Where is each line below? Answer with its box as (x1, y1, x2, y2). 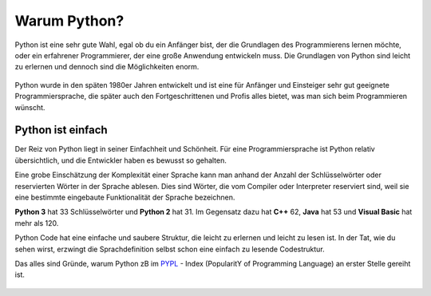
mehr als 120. (14, 218, 59, 227)
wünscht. (14, 102, 45, 112)
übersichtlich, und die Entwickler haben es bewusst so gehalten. (14, 156, 227, 165)
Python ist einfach (14, 124, 108, 137)
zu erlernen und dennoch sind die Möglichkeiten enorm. (14, 62, 200, 72)
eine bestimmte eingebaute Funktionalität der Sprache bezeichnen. (14, 192, 235, 202)
